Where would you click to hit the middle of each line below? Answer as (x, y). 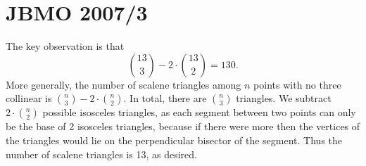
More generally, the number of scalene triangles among (124, 84)
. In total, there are (165, 98)
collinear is (29, 98)
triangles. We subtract (284, 98)
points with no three (297, 84)
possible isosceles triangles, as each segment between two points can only (199, 112)
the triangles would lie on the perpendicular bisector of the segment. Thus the (174, 140)
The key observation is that (65, 46)
